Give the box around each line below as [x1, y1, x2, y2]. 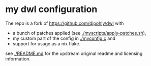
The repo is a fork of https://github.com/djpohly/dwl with [5, 20, 124, 26]
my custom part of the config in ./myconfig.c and [12, 35, 116, 41]
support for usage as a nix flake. [12, 40, 80, 46]
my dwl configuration [5, 4, 98, 15]
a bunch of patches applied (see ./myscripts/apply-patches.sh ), [12, 30, 146, 36]
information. [5, 55, 31, 61]
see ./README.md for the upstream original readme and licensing [5, 50, 143, 56]
